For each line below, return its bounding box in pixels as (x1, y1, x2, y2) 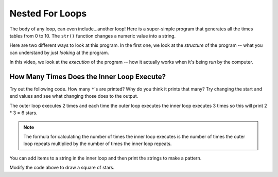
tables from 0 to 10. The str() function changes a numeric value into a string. (9, 32, 176, 39)
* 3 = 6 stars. (9, 110, 38, 116)
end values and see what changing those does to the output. (9, 93, 138, 99)
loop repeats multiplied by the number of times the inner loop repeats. (23, 140, 172, 147)
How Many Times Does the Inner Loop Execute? (9, 72, 166, 81)
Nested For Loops (9, 8, 87, 19)
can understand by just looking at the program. (9, 49, 109, 56)
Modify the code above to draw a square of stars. (9, 165, 115, 171)
